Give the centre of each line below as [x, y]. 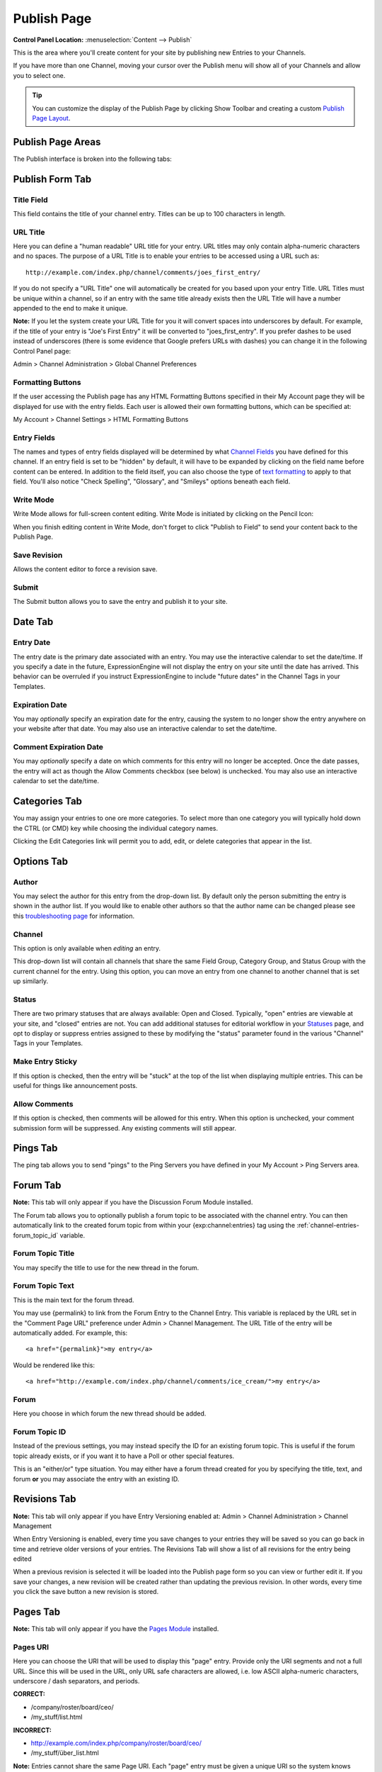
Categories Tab [48, 801]
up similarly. [31, 981]
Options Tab [41, 861]
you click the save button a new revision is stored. [86, 1592]
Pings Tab [35, 1148]
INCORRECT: [33, 1730]
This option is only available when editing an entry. [87, 948]
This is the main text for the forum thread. [74, 1300]
